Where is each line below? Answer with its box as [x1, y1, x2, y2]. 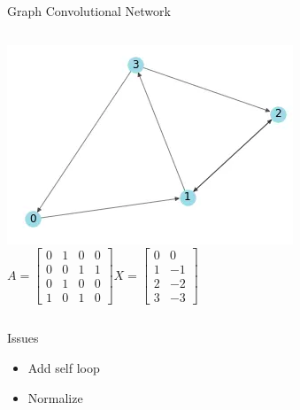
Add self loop [27, 358, 100, 376]
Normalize [27, 388, 83, 406]
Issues [7, 329, 39, 347]
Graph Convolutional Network [7, 2, 171, 19]
